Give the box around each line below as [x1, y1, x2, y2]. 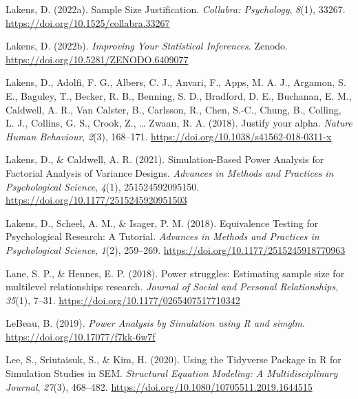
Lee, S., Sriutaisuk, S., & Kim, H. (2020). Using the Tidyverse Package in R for [6, 352, 341, 367]
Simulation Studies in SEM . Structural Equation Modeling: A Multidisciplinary [6, 366, 338, 380]
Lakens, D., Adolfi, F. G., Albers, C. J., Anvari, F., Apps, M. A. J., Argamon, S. [6, 75, 346, 89]
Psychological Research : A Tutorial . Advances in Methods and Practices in [6, 229, 319, 244]
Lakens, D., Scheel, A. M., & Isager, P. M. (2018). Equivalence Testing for [6, 215, 319, 230]
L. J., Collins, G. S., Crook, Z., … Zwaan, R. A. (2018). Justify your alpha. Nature [6, 116, 352, 130]
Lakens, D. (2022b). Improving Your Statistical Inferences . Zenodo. [6, 39, 288, 53]
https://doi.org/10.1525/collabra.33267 [6, 15, 170, 30]
